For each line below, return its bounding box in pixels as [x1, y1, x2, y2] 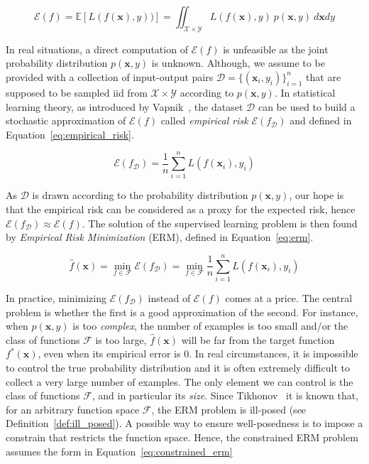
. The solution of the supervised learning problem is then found [82, 215, 358, 230]
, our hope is [289, 188, 344, 203]
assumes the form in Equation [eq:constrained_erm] [6, 443, 233, 458]
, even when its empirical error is [38, 346, 181, 361]
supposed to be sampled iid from [6, 85, 148, 99]
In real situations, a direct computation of [6, 41, 188, 56]
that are [306, 69, 341, 84]
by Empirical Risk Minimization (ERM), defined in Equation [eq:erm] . [6, 230, 314, 244]
